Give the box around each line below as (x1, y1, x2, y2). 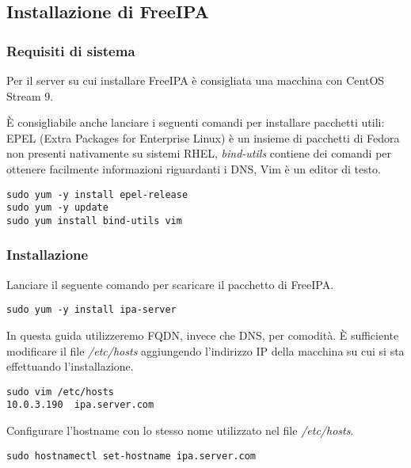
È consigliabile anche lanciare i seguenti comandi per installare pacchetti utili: (6, 114, 385, 131)
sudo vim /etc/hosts (6, 386, 115, 398)
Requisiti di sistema (6, 40, 135, 60)
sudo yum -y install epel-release (6, 188, 188, 200)
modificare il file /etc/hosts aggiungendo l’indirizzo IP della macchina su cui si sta (6, 342, 405, 359)
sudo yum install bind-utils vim (6, 215, 182, 226)
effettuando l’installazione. (6, 358, 134, 375)
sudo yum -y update (6, 202, 108, 214)
